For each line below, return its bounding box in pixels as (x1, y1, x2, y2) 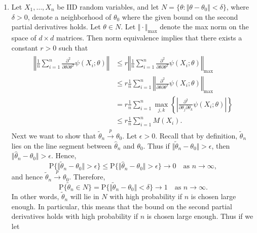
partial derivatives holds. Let (11, 21, 101, 32)
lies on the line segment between (11, 140, 112, 151)
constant (11, 42, 38, 53)
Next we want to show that (11, 130, 96, 141)
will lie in (70, 191, 99, 202)
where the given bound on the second (122, 11, 238, 22)
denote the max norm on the (160, 21, 249, 32)
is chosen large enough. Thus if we (146, 211, 253, 221)
